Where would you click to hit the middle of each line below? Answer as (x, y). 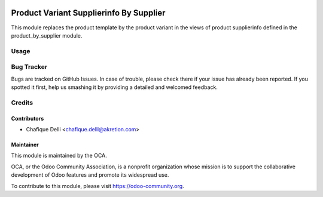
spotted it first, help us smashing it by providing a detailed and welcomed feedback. (114, 87)
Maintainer (25, 144)
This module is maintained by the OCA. (59, 156)
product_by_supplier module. (47, 35)
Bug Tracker (29, 67)
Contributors (28, 118)
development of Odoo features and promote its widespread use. (90, 175)
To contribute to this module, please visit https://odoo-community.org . (98, 186)
